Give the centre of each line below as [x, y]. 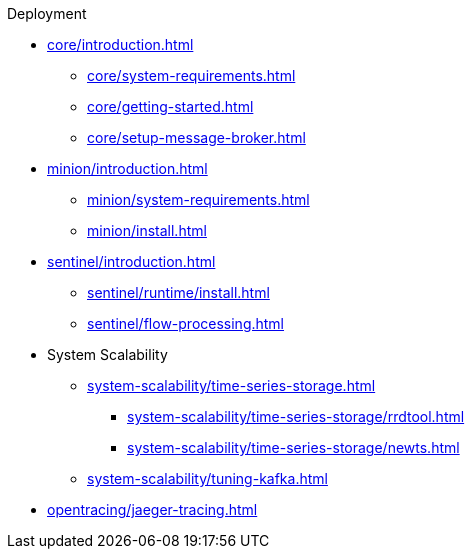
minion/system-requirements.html [198, 199]
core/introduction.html [120, 44]
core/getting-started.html [170, 106]
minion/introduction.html [127, 168]
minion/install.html [147, 230]
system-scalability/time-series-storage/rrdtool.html [296, 416]
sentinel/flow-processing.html [186, 323]
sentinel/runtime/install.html [178, 292]
